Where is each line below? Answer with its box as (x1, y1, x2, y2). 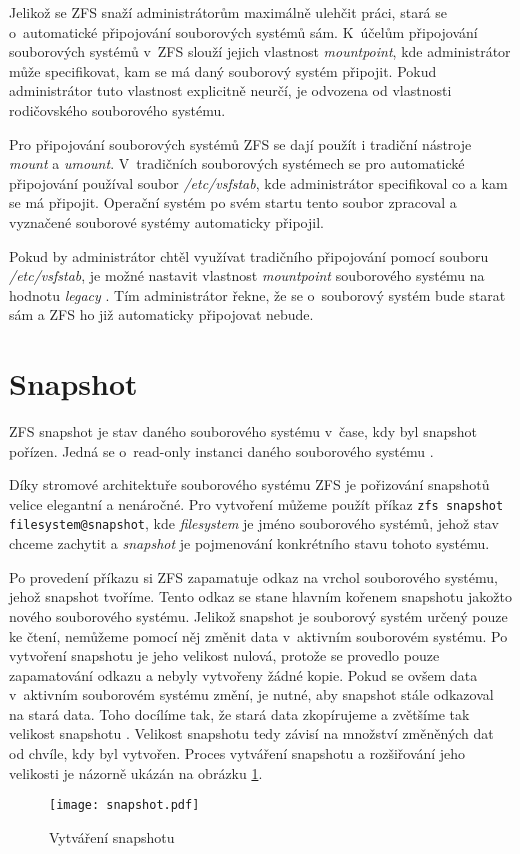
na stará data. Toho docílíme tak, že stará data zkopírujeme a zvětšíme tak (9, 703, 470, 724)
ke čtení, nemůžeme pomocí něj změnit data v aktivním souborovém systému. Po (9, 625, 508, 646)
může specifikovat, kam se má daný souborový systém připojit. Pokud (9, 60, 437, 81)
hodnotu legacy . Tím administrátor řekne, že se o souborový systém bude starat (9, 284, 506, 305)
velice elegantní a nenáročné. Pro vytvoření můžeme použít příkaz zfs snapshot (9, 493, 504, 514)
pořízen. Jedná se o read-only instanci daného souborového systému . (9, 440, 434, 461)
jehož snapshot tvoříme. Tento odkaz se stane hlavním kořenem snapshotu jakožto (9, 586, 512, 607)
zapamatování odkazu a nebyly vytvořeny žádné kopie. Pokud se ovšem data (9, 664, 478, 685)
